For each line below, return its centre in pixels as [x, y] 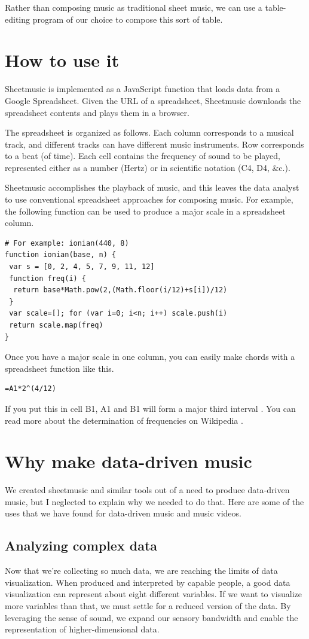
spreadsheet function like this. [59, 368]
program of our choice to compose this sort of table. [128, 19]
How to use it [62, 60]
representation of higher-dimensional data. [82, 629]
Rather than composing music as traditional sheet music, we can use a [134, 7]
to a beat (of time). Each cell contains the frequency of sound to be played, [143, 156]
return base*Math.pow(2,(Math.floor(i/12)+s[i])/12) [120, 290]
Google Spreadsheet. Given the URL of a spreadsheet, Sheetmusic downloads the [153, 100]
